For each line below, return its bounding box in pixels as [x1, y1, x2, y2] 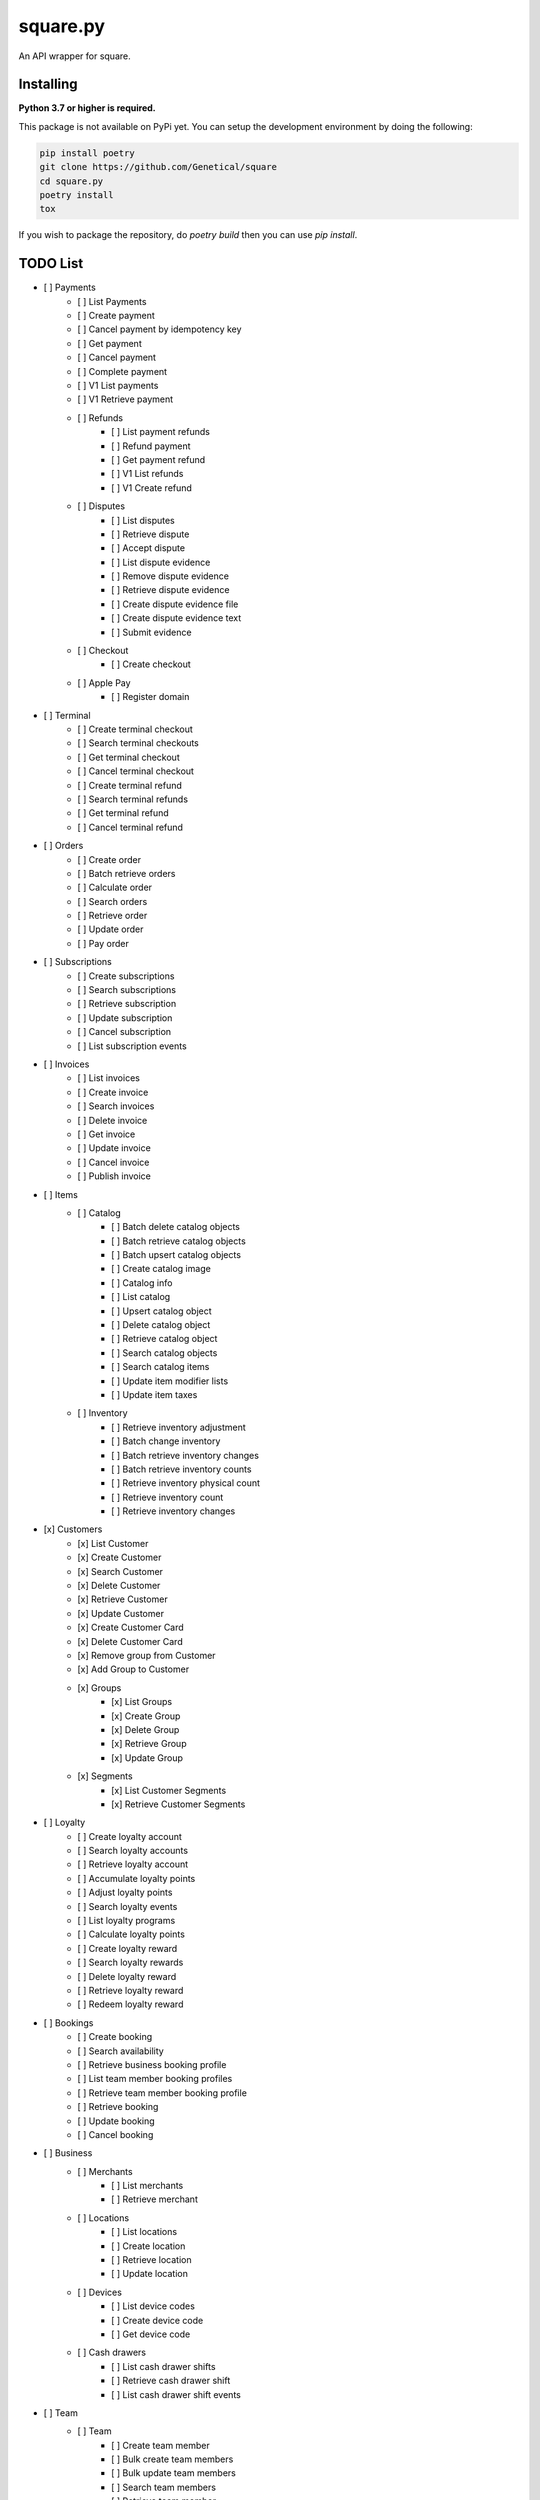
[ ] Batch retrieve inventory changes [111, 1449, 260, 1461]
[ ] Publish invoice [77, 1170, 152, 1182]
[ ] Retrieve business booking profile [77, 2058, 227, 2070]
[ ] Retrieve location [111, 2254, 192, 2266]
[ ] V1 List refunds [111, 468, 184, 480]
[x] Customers [43, 1523, 103, 1535]
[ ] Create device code [111, 2314, 204, 2326]
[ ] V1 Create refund [111, 481, 192, 494]
